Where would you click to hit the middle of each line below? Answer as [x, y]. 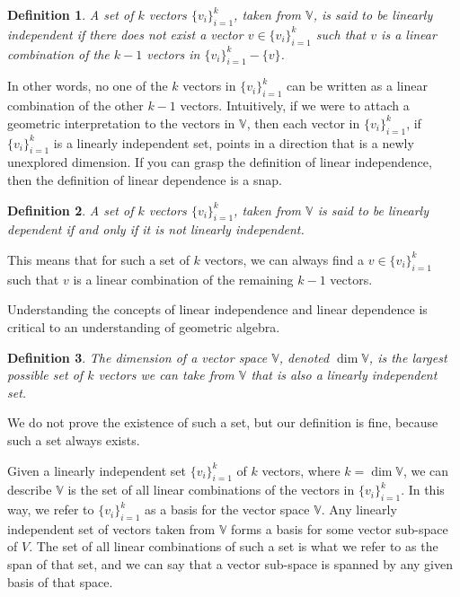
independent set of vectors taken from [111, 528]
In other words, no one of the [88, 86]
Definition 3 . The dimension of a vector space [137, 357]
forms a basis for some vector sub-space [340, 528]
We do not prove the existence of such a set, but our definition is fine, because [223, 422]
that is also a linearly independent [344, 375]
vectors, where [301, 470]
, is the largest [408, 357]
